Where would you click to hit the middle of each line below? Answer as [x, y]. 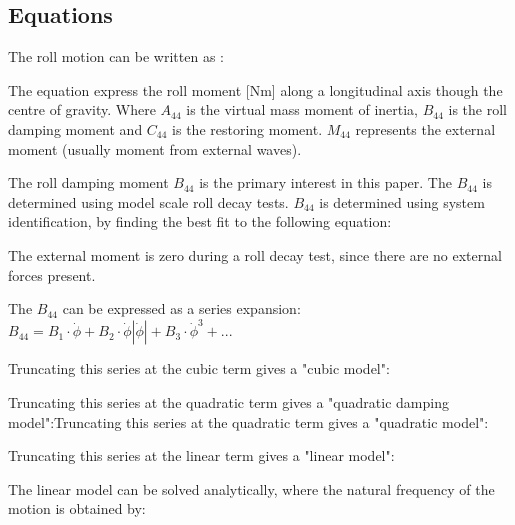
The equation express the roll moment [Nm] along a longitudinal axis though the [255, 89]
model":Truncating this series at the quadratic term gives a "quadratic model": [248, 421]
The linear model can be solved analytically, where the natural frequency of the [251, 488]
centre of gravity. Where [82, 109]
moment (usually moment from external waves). [155, 148]
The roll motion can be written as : [116, 56]
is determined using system [402, 201]
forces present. [52, 274]
